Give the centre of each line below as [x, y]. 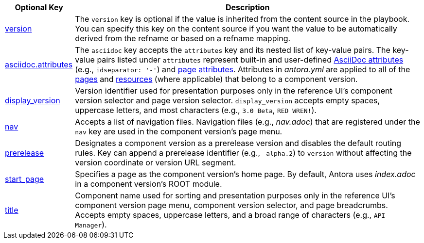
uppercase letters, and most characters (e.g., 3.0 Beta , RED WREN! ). [196, 110]
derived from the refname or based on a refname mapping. [183, 38]
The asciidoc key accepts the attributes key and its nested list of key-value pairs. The [233, 50]
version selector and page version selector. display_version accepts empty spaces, [228, 100]
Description [247, 7]
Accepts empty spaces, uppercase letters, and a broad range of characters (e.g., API [230, 215]
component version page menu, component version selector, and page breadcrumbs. [231, 205]
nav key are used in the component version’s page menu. [179, 131]
